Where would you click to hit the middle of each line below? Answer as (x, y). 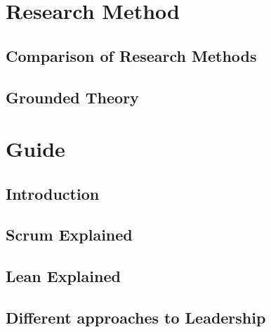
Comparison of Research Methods (131, 55)
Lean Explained (63, 276)
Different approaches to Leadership (136, 318)
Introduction (53, 193)
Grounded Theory (72, 97)
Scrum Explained (69, 235)
